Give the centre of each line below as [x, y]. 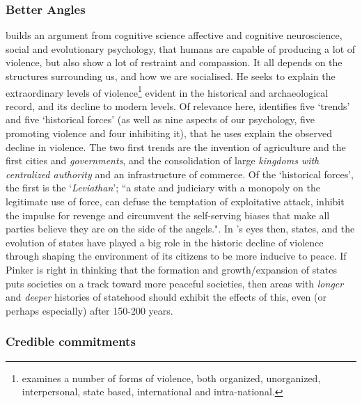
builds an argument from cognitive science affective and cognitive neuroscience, [174, 35]
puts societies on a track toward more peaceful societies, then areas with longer [175, 283]
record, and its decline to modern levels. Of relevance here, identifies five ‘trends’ [178, 105]
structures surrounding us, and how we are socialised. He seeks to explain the [171, 76]
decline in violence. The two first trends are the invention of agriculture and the [176, 147]
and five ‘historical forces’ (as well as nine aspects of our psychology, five [160, 119]
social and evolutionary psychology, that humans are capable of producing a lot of [181, 48]
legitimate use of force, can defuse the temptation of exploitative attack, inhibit [175, 201]
